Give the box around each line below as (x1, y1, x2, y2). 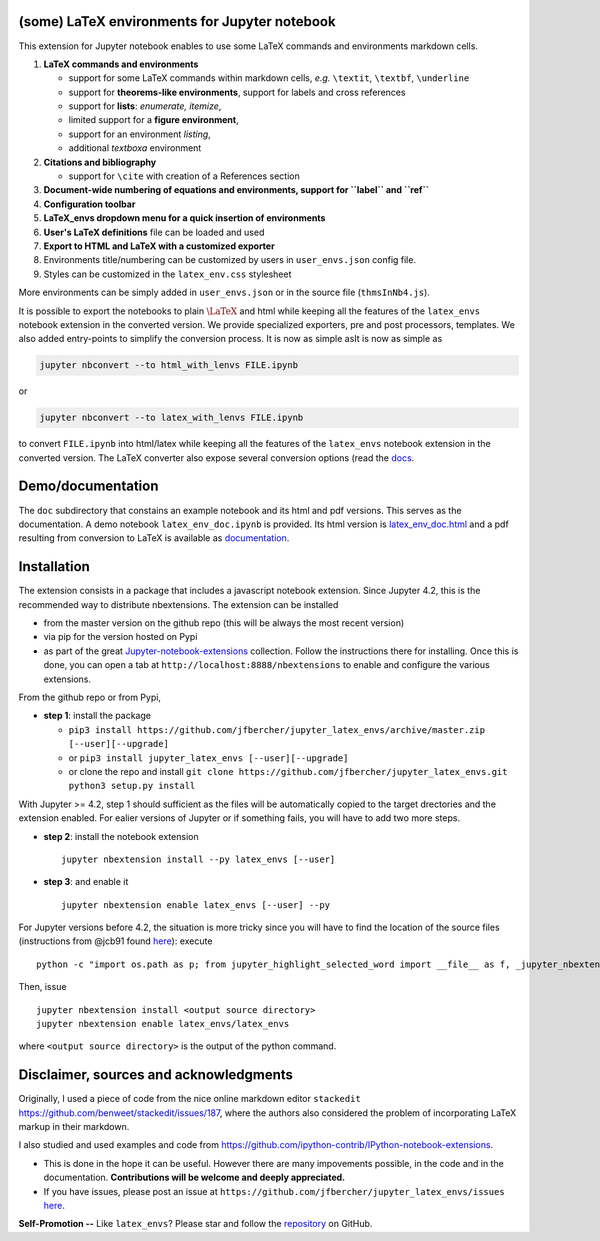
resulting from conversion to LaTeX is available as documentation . (18, 532, 290, 544)
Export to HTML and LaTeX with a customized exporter (43, 240, 275, 252)
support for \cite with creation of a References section (68, 170, 300, 182)
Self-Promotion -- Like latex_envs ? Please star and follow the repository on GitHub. (18, 1218, 373, 1230)
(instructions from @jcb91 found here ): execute (18, 935, 213, 947)
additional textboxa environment (68, 142, 202, 154)
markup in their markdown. (18, 1121, 130, 1133)
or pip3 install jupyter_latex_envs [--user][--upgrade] (68, 751, 349, 764)
